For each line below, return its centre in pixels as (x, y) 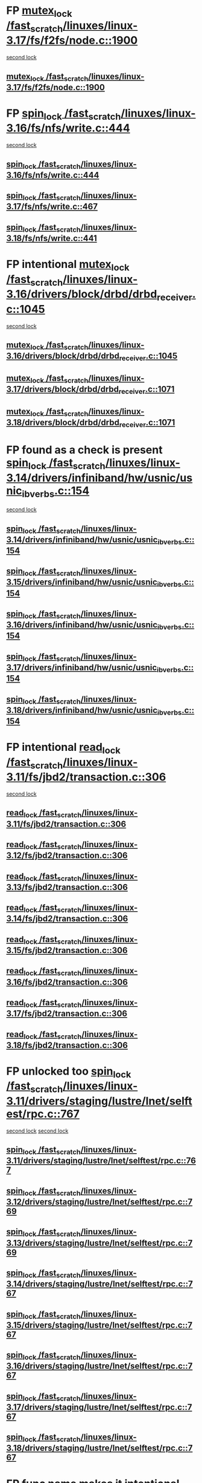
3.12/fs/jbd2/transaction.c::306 (67, 856)
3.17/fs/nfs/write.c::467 (52, 207)
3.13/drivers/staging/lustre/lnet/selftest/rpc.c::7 (99, 1243)
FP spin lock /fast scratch (64, 114)
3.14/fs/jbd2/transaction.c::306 (67, 919)
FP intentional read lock (63, 748)
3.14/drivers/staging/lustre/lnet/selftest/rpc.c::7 (99, 1284)
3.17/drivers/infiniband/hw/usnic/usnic (82, 667)
